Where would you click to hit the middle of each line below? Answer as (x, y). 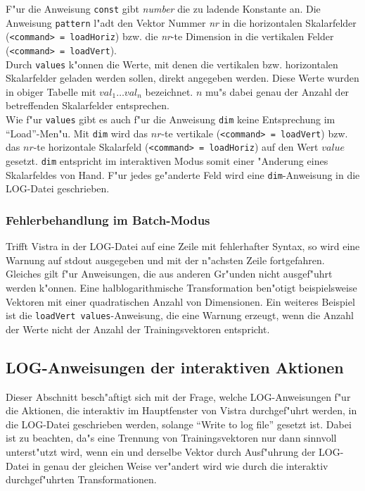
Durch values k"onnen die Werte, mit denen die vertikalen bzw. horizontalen (172, 64)
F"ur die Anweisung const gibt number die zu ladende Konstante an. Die (163, 8)
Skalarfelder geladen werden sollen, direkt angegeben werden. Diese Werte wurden (182, 78)
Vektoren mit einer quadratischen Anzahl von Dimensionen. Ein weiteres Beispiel (180, 301)
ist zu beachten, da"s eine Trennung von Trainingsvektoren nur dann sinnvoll (171, 438)
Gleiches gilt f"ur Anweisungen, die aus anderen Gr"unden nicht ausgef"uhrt (169, 274)
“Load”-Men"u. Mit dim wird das (77, 133)
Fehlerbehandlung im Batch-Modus (108, 219)
